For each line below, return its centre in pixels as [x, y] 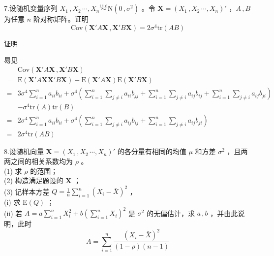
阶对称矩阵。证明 [61, 19]
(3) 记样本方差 [27, 191]
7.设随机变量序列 [31, 8]
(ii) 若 [13, 213]
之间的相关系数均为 [42, 161]
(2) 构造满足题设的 [34, 180]
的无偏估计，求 [170, 213]
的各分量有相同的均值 [152, 151]
